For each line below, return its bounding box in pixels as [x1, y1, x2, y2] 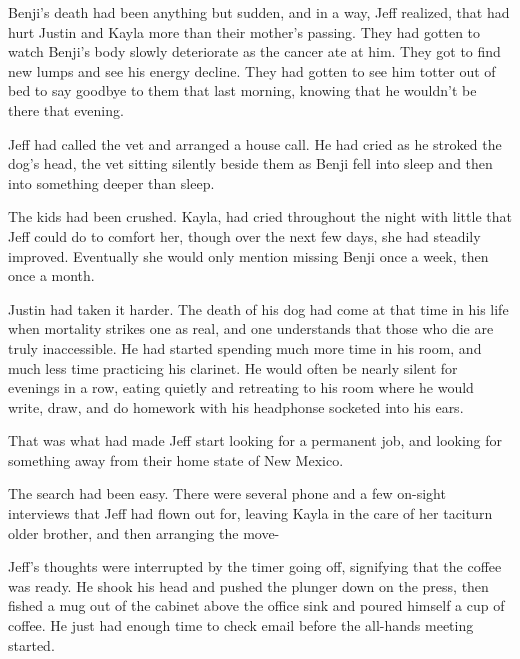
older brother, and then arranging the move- [8, 522, 280, 543]
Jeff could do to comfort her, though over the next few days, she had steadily [8, 225, 481, 246]
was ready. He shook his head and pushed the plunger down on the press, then [8, 575, 489, 596]
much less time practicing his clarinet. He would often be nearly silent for [8, 357, 458, 378]
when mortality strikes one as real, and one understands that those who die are [8, 318, 494, 339]
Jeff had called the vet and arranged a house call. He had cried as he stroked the [8, 133, 502, 154]
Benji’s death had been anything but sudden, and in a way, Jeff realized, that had [8, 2, 510, 22]
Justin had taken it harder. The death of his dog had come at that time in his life [8, 298, 509, 319]
